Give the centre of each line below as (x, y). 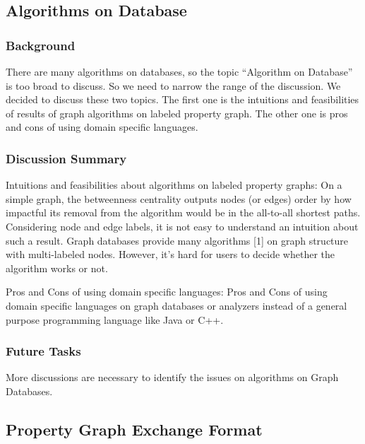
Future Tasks (43, 351)
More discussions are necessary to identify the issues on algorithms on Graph (172, 377)
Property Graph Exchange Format (134, 429)
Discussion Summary (66, 158)
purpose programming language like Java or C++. (115, 319)
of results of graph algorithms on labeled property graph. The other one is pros (177, 113)
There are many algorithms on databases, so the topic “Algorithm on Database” (179, 71)
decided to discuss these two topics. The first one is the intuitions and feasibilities (182, 99)
